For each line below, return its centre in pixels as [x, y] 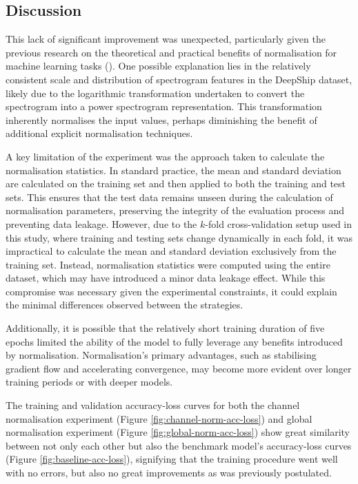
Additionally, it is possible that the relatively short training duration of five [165, 328]
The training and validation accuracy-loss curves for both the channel [153, 405]
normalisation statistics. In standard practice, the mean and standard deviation [173, 170]
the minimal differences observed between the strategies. [125, 305]
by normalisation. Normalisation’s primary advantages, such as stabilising [161, 355]
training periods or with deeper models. [89, 382]
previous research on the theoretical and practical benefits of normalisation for [171, 52]
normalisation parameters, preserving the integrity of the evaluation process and [175, 210]
